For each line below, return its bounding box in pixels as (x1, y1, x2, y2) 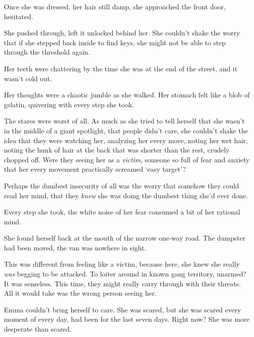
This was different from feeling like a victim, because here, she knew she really (4, 259, 240, 269)
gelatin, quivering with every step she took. (4, 99, 134, 109)
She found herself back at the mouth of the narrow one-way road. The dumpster (4, 233, 246, 243)
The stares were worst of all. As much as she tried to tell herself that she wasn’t (4, 116, 245, 126)
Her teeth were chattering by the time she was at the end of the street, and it (4, 63, 238, 73)
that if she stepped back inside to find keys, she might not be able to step (4, 37, 226, 47)
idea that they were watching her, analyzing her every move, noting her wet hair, (4, 135, 248, 145)
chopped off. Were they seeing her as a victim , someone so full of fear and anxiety (4, 154, 250, 164)
